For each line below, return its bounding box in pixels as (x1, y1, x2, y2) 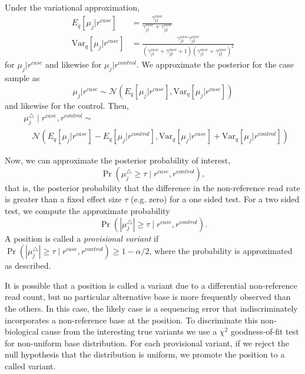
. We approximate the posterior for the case (136, 58, 294, 71)
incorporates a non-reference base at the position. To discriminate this (5, 313, 258, 326)
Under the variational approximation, (5, 1, 140, 13)
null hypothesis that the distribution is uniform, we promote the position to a (5, 348, 285, 360)
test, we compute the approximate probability (5, 205, 170, 217)
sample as (5, 72, 40, 84)
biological (5, 325, 39, 338)
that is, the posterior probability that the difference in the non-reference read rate (5, 181, 300, 193)
